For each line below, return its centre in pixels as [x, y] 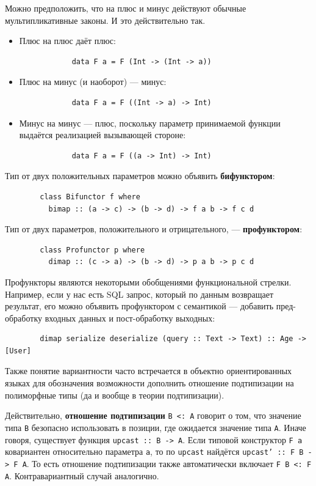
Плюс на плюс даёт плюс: [67, 41]
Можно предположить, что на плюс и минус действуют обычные [126, 8]
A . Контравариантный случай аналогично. [82, 475]
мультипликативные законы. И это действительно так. [105, 20]
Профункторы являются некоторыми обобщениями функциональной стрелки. [148, 282]
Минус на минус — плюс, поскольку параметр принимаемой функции [150, 123]
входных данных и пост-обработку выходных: [130, 318]
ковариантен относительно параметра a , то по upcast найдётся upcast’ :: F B [154, 451]
